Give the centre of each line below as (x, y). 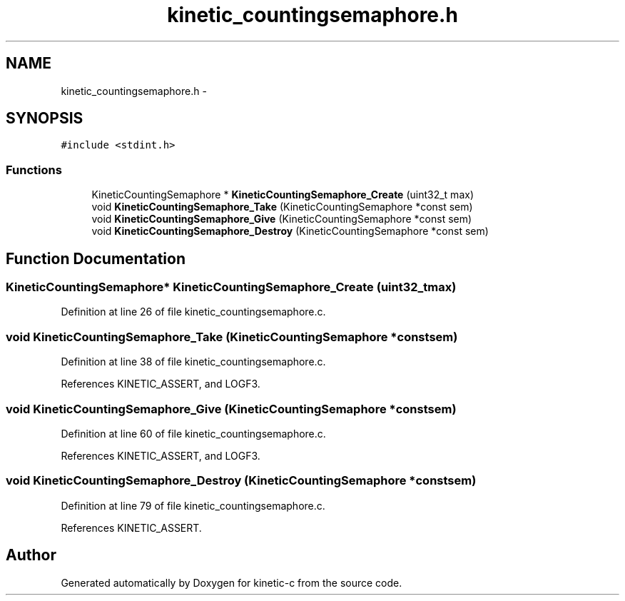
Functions (34, 170)
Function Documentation (96, 258)
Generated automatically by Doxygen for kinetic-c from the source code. (232, 582)
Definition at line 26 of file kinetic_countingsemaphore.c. (193, 312)
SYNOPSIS (45, 118)
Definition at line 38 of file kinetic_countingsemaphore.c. (193, 362)
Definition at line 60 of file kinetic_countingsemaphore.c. (193, 433)
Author (31, 555)
